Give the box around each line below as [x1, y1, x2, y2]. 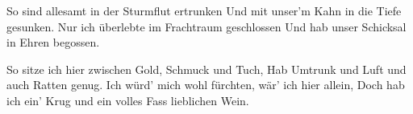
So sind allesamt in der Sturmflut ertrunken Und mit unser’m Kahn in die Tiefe [6, 2, 402, 18]
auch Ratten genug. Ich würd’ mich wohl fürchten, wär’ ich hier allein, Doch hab [6, 76, 405, 93]
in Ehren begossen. [6, 34, 100, 51]
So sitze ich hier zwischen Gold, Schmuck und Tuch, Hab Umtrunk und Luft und [6, 60, 407, 77]
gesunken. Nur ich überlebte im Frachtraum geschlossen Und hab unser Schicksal [6, 18, 407, 35]
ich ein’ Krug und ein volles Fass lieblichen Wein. [6, 92, 249, 108]
